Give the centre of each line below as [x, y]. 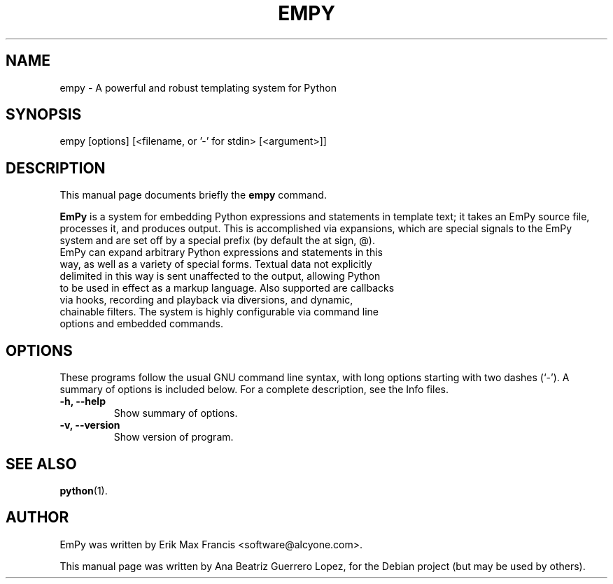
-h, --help [83, 401]
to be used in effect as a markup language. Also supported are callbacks [227, 288]
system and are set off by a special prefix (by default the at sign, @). [218, 241]
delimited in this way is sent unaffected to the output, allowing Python [220, 276]
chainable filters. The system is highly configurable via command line [219, 312]
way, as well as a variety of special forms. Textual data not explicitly [216, 264]
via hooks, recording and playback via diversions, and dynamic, [206, 300]
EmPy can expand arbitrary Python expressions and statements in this [221, 252]
